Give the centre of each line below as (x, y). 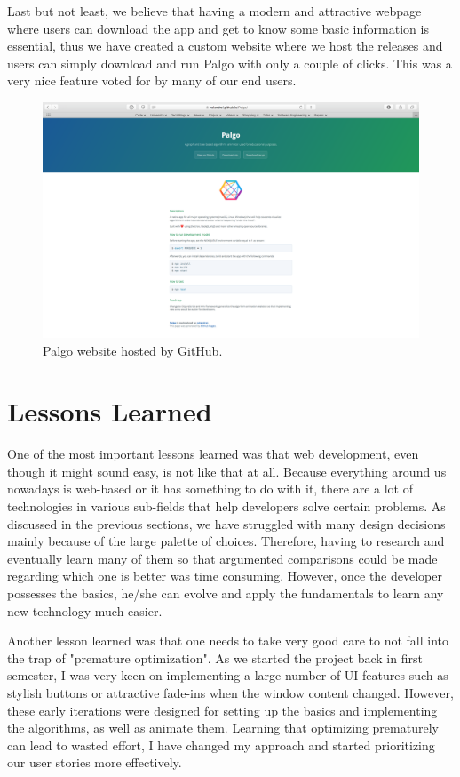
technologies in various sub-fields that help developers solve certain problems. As (226, 506)
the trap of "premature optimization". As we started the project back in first (215, 657)
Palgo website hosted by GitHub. (133, 350)
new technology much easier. (85, 610)
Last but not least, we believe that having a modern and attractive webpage (214, 11)
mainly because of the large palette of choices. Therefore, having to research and (226, 541)
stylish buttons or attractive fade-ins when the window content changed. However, (230, 693)
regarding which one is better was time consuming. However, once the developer (225, 576)
